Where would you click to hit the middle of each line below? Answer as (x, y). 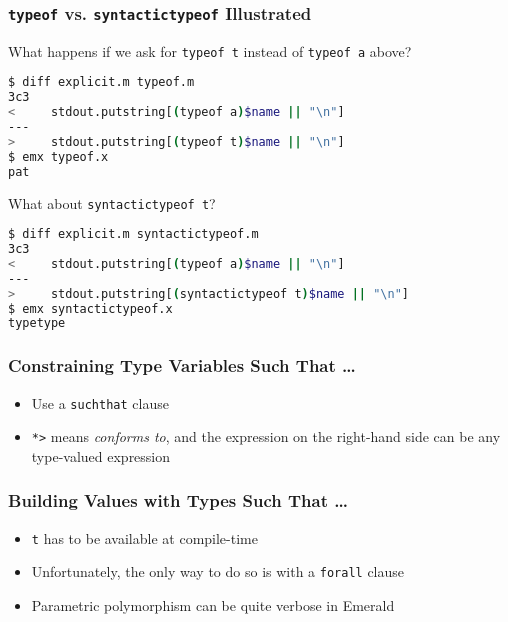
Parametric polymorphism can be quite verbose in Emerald (213, 605)
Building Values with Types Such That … (178, 500)
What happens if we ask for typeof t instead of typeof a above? (210, 50)
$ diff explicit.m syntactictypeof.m (133, 234)
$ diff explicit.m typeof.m (101, 82)
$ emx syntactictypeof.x (90, 308)
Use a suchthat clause (100, 402)
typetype (37, 323)
